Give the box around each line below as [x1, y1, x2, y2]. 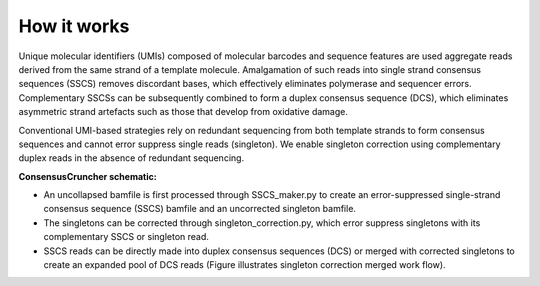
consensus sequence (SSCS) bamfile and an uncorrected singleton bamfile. [43, 203, 357, 215]
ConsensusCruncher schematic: [18, 170, 157, 182]
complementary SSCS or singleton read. [43, 231, 210, 243]
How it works [18, 15, 130, 37]
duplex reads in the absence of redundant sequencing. [18, 152, 245, 164]
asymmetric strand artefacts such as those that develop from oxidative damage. [18, 106, 349, 118]
